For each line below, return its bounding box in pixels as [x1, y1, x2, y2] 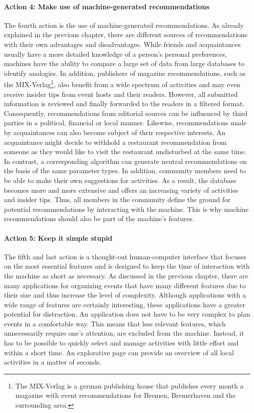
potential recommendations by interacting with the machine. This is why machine [4, 204, 249, 214]
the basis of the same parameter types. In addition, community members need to [4, 165, 246, 176]
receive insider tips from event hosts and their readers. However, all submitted [4, 89, 238, 99]
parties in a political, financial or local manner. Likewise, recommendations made [4, 117, 247, 128]
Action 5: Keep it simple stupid [4, 232, 112, 243]
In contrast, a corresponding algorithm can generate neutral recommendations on [4, 156, 247, 166]
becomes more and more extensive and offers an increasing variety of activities [4, 184, 238, 195]
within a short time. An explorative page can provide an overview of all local [4, 347, 234, 357]
